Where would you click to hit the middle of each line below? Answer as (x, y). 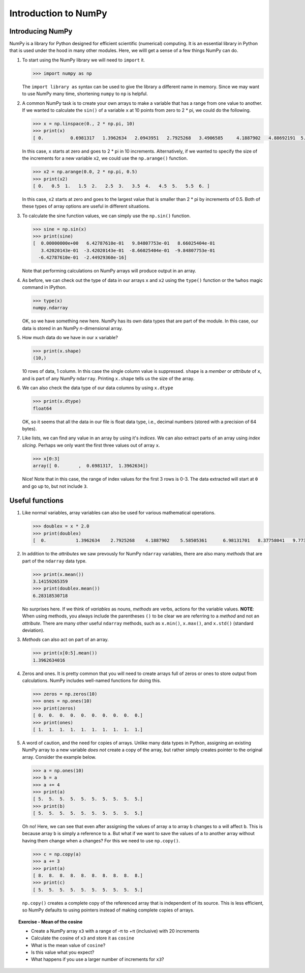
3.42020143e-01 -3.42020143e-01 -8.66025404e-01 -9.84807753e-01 (128, 250)
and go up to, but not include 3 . (55, 486)
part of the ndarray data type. (54, 561)
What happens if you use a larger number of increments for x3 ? (98, 959)
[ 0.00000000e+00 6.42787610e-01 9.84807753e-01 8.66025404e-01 (124, 243)
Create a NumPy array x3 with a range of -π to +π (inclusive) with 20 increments (115, 931)
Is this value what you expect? (63, 952)
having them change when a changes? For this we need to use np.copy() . (101, 841)
